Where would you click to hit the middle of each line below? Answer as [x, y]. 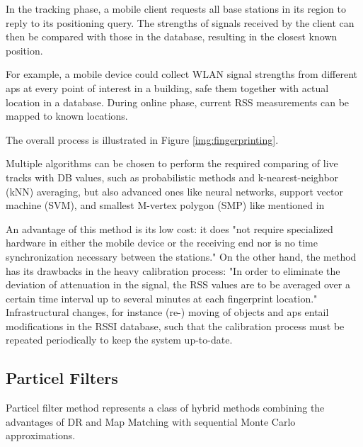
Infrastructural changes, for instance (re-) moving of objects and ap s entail [167, 312]
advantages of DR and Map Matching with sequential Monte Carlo [151, 421]
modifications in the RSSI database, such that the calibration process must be [175, 326]
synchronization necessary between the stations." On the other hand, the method [181, 256]
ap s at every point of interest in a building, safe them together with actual [167, 87]
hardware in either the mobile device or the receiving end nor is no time [162, 243]
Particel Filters [62, 378]
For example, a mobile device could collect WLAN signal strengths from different [181, 74]
